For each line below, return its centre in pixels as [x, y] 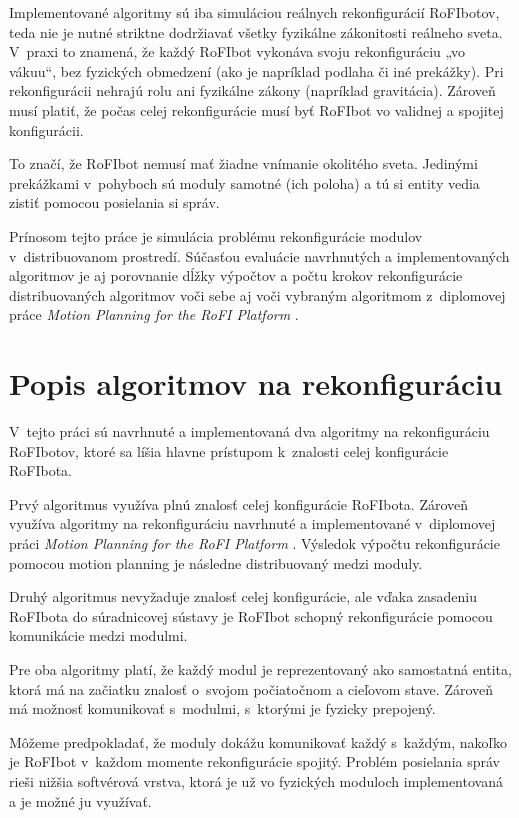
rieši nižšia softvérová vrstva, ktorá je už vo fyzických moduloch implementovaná [256, 780]
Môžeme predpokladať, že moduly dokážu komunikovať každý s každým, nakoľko [258, 741]
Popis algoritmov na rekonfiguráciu [256, 383]
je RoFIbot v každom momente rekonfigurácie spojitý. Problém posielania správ [254, 761]
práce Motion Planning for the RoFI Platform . [154, 314]
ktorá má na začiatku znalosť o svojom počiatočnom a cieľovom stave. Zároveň [251, 688]
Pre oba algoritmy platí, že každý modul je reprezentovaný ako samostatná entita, [260, 668]
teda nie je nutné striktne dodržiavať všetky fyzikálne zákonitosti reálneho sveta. [256, 31]
